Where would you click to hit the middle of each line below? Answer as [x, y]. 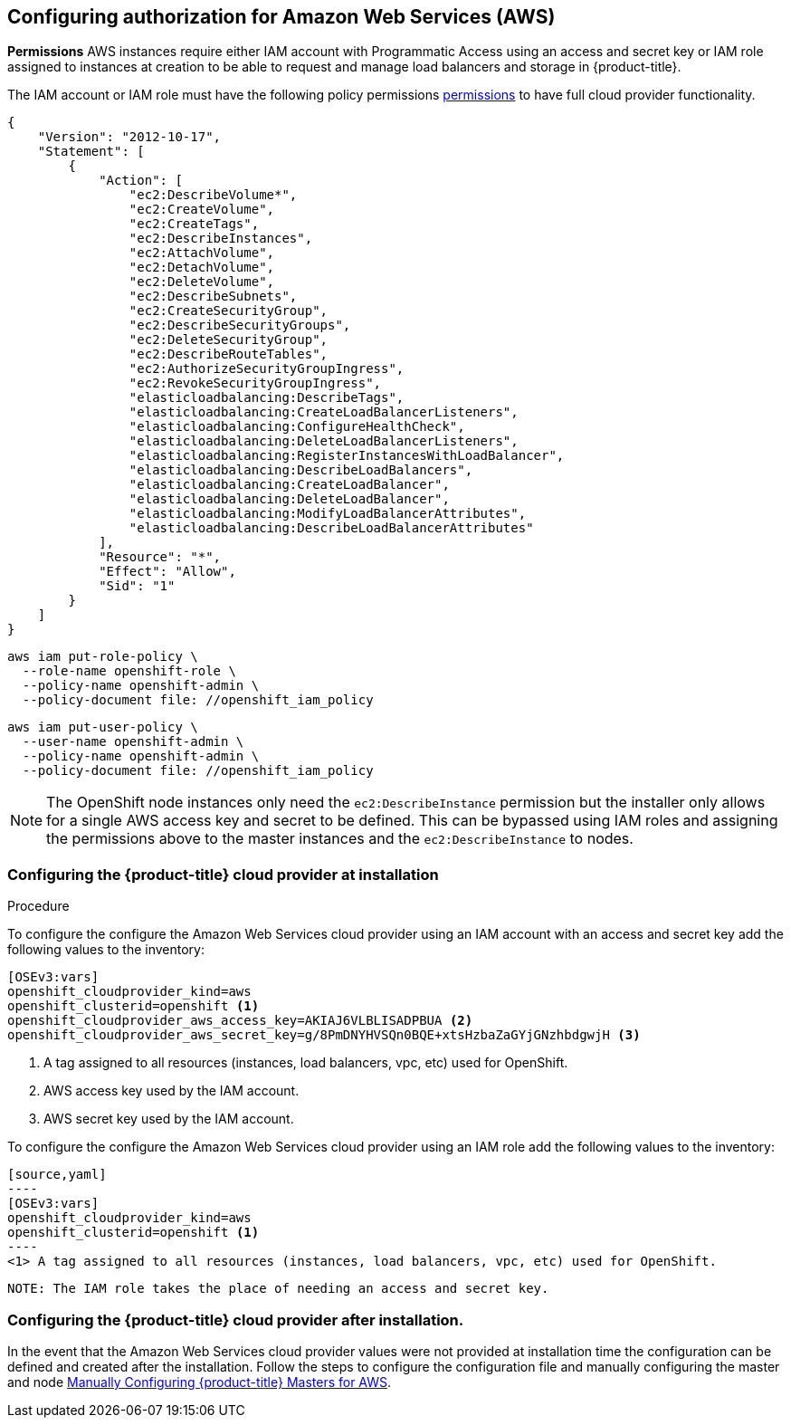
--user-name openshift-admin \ [133, 742]
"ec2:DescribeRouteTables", [229, 354]
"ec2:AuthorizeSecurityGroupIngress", [267, 369]
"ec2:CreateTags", [194, 224]
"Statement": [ [91, 152]
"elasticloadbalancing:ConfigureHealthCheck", [297, 427]
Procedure [38, 906]
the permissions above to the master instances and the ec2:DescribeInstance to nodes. [340, 839]
